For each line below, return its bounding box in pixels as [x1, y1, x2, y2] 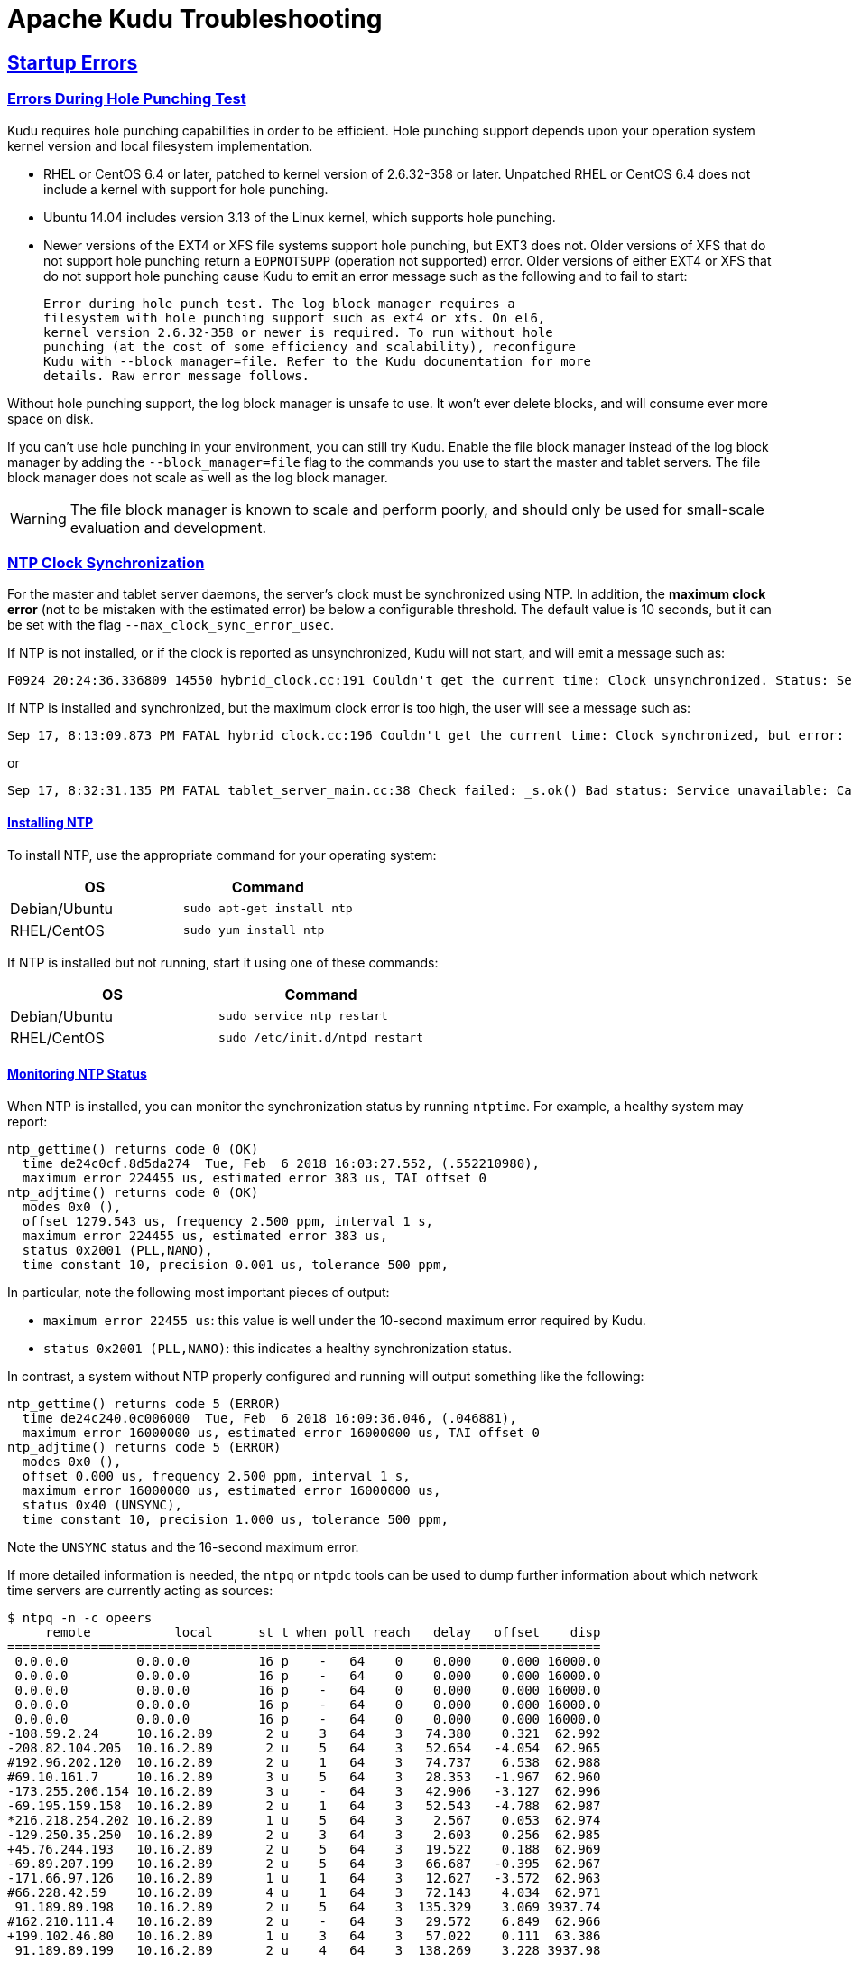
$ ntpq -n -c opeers [7, 1610, 153, 1625]
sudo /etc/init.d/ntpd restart [218, 1031, 423, 1045]
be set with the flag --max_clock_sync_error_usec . [7, 617, 334, 633]
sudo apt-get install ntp [182, 902, 353, 916]
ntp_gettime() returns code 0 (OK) [7, 1141, 259, 1156]
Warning [10, 509, 67, 528]
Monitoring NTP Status [7, 1066, 147, 1082]
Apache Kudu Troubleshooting [7, 4, 383, 34]
